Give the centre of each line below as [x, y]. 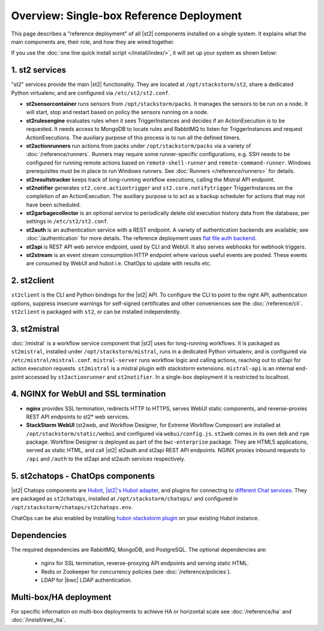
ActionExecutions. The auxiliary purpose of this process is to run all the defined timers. [133, 137]
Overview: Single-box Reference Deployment [127, 16]
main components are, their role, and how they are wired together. [93, 41]
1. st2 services [39, 70]
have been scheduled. [53, 205]
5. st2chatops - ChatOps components [83, 476]
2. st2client [33, 281]
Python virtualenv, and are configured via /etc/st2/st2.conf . [91, 92]
